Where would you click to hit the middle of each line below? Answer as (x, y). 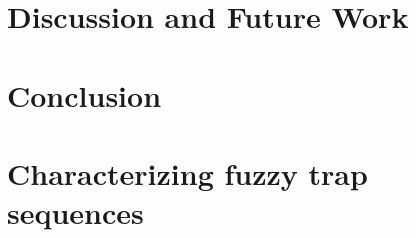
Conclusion (84, 94)
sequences (75, 212)
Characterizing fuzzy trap (187, 172)
